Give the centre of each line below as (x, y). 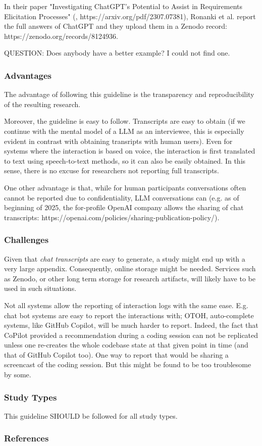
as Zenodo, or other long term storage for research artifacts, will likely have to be (130, 278)
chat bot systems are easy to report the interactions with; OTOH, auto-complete (129, 315)
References (27, 438)
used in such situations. (40, 288)
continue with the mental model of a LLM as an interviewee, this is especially (124, 131)
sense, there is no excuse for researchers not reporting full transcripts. (112, 170)
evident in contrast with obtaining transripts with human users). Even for (118, 141)
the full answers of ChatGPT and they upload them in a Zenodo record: (116, 26)
